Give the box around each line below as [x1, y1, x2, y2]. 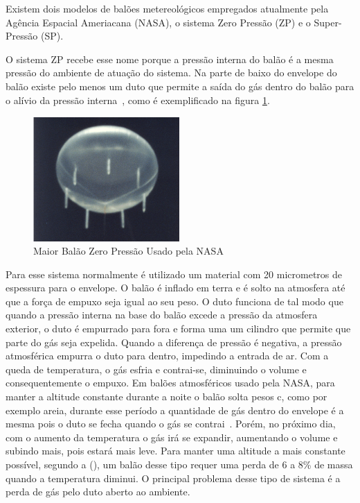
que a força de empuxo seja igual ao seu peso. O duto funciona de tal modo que [6, 293, 343, 308]
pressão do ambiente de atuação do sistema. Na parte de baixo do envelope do [6, 65, 337, 80]
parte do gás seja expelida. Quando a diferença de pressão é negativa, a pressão [6, 334, 342, 349]
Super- [314, 15, 342, 29]
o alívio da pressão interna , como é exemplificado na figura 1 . [6, 92, 270, 107]
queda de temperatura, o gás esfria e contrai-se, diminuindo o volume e [6, 361, 307, 376]
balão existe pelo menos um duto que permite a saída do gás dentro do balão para [6, 78, 354, 93]
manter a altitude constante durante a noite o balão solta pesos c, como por [6, 389, 327, 404]
